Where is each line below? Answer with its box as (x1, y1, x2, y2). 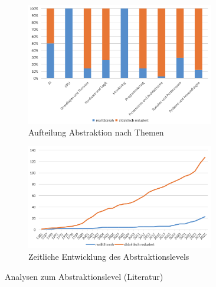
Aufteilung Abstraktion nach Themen (28, 125, 164, 138)
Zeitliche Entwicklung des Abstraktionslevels (28, 250, 189, 263)
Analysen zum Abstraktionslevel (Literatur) (5, 270, 163, 282)
